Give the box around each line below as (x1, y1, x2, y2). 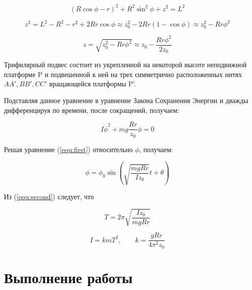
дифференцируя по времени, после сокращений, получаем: (4, 105, 179, 115)
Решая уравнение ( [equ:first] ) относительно (4, 144, 133, 154)
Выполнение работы (4, 267, 133, 287)
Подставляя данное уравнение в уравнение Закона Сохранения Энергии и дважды (4, 95, 249, 105)
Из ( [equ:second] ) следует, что (4, 191, 94, 202)
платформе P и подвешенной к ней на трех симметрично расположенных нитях (4, 69, 242, 79)
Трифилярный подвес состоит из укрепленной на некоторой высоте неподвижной (4, 59, 247, 70)
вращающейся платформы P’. (49, 79, 136, 89)
